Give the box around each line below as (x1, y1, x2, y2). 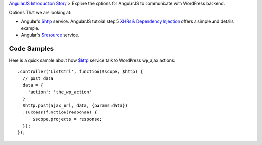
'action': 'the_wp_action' (27, 89, 92, 95)
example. (21, 25, 40, 31)
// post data (22, 76, 54, 81)
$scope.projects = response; (33, 116, 102, 122)
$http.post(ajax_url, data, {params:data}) (22, 102, 128, 108)
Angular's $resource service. (21, 32, 80, 38)
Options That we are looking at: (9, 10, 72, 16)
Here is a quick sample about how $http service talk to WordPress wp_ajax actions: (9, 57, 176, 63)
